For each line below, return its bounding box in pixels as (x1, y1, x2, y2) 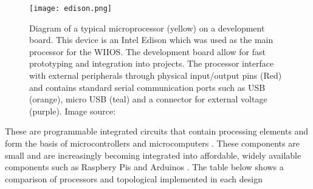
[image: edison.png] (29, 4, 112, 13)
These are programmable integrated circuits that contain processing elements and (5, 125, 309, 138)
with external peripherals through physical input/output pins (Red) (29, 69, 282, 82)
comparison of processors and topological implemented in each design (5, 172, 263, 185)
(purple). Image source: (29, 104, 116, 117)
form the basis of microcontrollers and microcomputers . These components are (5, 137, 300, 149)
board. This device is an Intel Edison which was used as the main (29, 33, 273, 46)
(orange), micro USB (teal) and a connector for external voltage (29, 93, 267, 105)
